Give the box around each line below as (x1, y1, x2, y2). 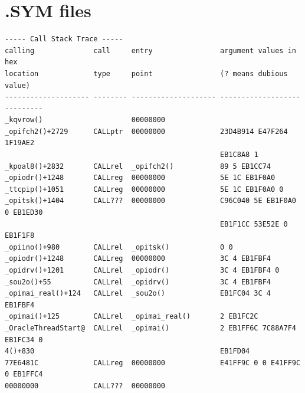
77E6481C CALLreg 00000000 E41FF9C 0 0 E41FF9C (5, 358, 301, 367)
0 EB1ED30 (5, 208, 43, 217)
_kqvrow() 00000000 (5, 116, 166, 125)
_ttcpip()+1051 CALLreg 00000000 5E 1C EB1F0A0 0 (5, 185, 284, 194)
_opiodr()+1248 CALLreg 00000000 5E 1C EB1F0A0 (5, 173, 276, 182)
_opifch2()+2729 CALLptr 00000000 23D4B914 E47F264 (5, 127, 288, 136)
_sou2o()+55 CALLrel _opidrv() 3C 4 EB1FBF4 (5, 277, 271, 286)
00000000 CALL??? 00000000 (5, 381, 166, 390)
